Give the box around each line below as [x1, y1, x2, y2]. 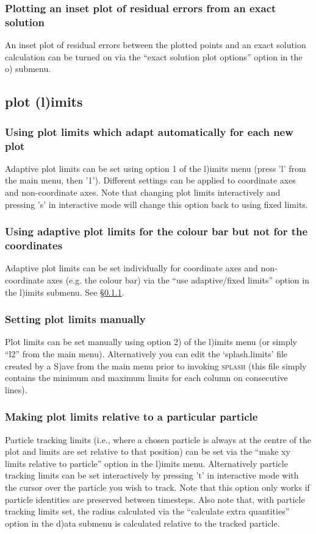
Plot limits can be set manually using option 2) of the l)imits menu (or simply [5, 335, 297, 348]
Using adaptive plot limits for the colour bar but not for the [5, 224, 308, 239]
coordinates [5, 238, 63, 253]
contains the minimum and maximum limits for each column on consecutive [5, 371, 288, 384]
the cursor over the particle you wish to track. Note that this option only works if [5, 480, 310, 493]
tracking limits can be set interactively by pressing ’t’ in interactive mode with [5, 469, 299, 482]
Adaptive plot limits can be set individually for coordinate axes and [5, 262, 258, 274]
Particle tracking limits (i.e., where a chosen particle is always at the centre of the [5, 433, 311, 446]
